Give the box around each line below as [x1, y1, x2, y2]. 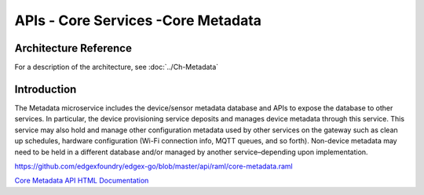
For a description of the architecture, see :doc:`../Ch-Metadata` [14, 63, 219, 72]
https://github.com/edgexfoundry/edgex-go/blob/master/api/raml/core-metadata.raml [14, 161, 294, 171]
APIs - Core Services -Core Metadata [14, 12, 262, 29]
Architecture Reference [14, 42, 133, 55]
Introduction [14, 82, 77, 96]
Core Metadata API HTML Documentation [14, 176, 149, 186]
